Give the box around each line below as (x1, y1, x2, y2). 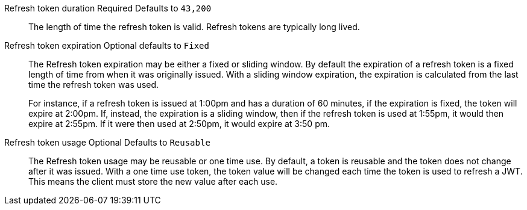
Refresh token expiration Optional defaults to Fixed (4, 40, 209, 51)
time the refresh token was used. (28, 79, 159, 90)
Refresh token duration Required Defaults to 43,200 (4, 3, 212, 13)
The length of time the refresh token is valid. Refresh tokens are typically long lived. (28, 22, 360, 32)
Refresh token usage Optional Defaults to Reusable (4, 137, 210, 147)
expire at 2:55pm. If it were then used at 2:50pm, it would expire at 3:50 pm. (28, 119, 330, 129)
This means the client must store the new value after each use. (28, 176, 278, 187)
